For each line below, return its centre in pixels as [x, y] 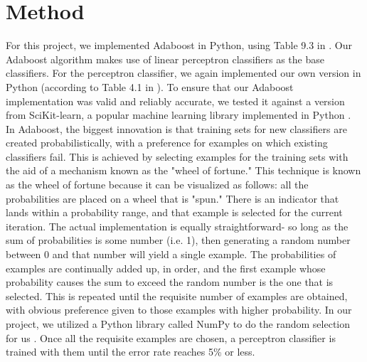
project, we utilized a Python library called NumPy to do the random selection [178, 324]
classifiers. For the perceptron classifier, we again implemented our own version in [183, 73]
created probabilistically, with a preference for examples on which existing [167, 143]
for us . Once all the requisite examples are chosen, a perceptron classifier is [171, 337]
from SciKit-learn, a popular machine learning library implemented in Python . [179, 115]
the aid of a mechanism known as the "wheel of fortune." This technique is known [183, 170]
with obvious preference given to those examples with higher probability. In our [179, 310]
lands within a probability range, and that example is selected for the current [174, 212]
